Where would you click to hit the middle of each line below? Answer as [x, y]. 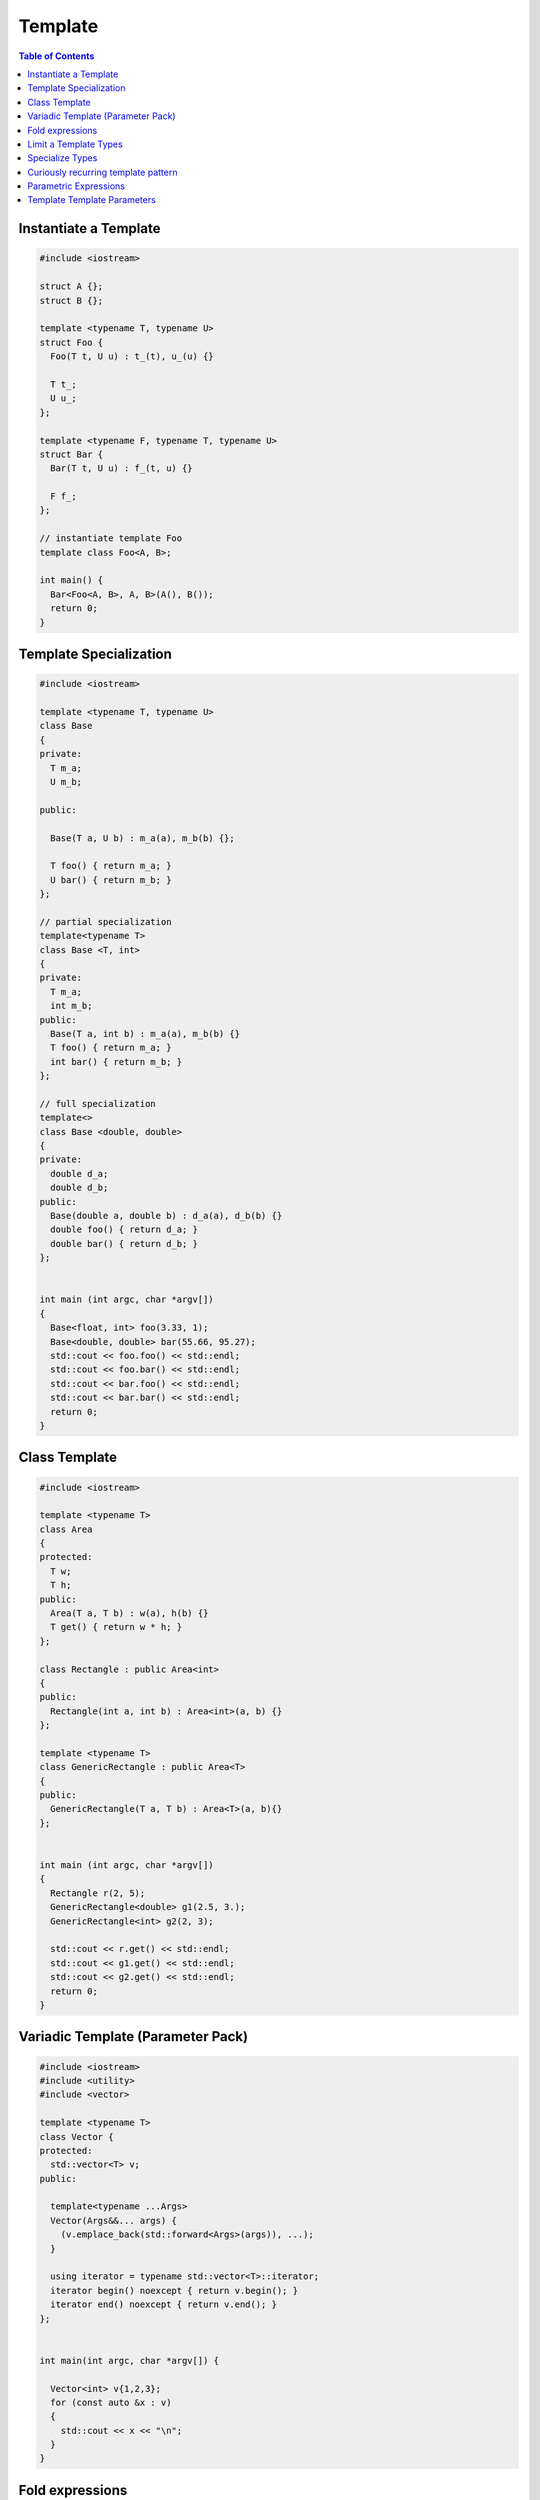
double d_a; [79, 1173]
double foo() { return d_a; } [124, 1229]
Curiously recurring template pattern [102, 172]
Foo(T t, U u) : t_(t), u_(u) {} [132, 356]
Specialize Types [62, 158]
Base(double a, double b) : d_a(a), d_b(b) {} [166, 1216]
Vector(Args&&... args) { [113, 2220]
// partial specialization [105, 921]
